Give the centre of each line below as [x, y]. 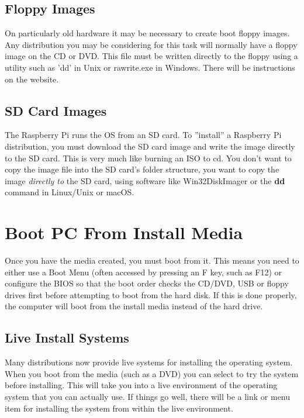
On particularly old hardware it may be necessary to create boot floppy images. [147, 33]
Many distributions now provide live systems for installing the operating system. [149, 362]
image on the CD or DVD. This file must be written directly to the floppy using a [151, 56]
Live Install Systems [67, 338]
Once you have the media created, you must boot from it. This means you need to [152, 260]
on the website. [32, 79]
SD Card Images [56, 110]
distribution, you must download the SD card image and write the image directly [150, 146]
